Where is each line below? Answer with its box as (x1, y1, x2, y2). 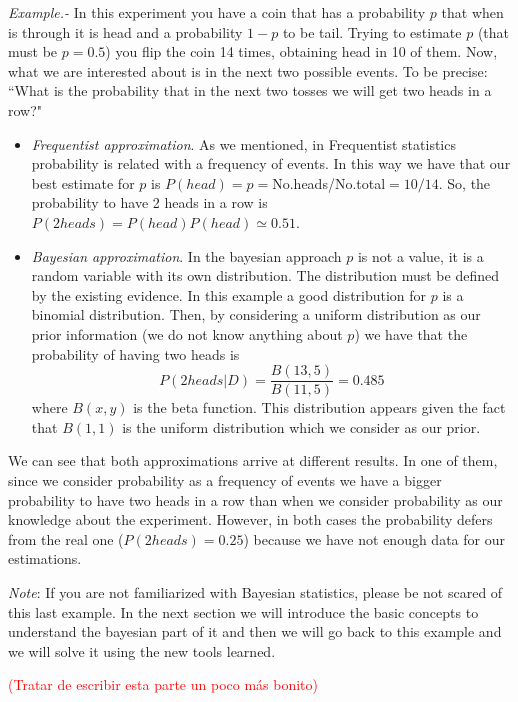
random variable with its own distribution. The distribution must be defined (31, 265, 499, 286)
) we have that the (354, 323, 468, 344)
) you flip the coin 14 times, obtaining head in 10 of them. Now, (105, 41, 498, 62)
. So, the (438, 172, 491, 193)
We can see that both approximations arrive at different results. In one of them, (8, 450, 498, 471)
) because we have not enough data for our (243, 528, 505, 549)
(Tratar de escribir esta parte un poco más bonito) (8, 674, 318, 695)
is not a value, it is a (357, 245, 484, 266)
